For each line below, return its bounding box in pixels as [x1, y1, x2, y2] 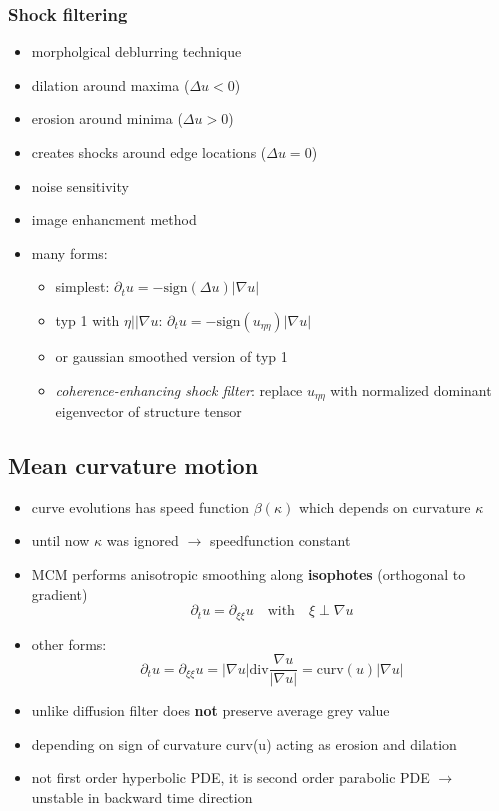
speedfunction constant [209, 530, 351, 551]
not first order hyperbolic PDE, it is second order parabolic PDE [31, 767, 430, 788]
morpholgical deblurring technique [31, 41, 242, 62]
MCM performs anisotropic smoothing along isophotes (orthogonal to [31, 564, 466, 584]
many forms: [31, 242, 108, 263]
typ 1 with [55, 309, 120, 330]
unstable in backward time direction [31, 787, 253, 808]
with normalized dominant [330, 379, 492, 400]
